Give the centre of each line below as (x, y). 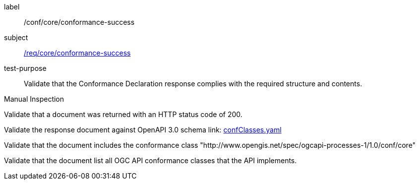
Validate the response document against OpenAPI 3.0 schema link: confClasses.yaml (143, 130)
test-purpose (25, 68)
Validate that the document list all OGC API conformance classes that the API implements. (150, 160)
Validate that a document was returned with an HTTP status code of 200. (123, 114)
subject (16, 37)
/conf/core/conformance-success (79, 22)
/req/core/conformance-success (77, 53)
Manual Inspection (34, 99)
